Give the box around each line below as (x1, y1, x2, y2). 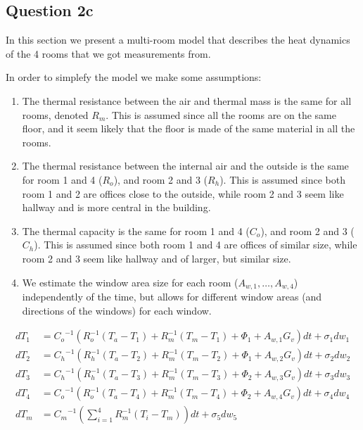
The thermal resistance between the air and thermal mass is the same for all (22, 93, 352, 108)
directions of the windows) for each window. (22, 303, 212, 317)
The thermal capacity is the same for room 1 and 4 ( (22, 223, 250, 238)
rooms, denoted (22, 107, 89, 122)
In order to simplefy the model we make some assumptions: (6, 70, 262, 84)
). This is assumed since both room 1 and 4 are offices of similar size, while (34, 237, 357, 252)
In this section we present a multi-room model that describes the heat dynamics (6, 32, 350, 47)
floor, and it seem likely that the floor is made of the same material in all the (22, 121, 355, 136)
